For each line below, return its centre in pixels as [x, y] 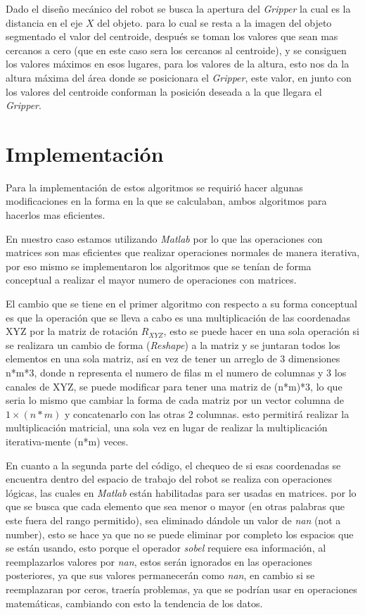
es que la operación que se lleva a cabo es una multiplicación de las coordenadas [178, 317]
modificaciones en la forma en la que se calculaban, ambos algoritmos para [166, 201]
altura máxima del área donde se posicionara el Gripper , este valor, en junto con [179, 77]
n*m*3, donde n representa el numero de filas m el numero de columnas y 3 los [176, 372]
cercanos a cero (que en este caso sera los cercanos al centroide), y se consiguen [176, 50]
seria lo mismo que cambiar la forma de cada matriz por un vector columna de [175, 400]
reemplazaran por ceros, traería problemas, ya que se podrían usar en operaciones [181, 589]
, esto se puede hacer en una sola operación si [261, 331]
